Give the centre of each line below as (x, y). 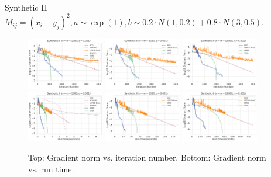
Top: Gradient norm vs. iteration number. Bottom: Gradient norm (147, 157)
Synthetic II (26, 7)
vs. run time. (51, 169)
